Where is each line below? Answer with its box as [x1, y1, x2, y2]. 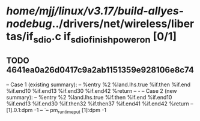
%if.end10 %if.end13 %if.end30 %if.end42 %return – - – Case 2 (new [6, 87, 177, 94]
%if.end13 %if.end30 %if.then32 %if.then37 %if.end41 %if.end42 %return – [6, 100, 193, 107]
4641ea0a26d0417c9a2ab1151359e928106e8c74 [6, 65, 194, 75]
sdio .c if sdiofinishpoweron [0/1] [32, 30, 177, 46]
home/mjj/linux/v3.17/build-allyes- [6, 4, 184, 18]
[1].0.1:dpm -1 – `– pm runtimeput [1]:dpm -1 [6, 106, 107, 115]
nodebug [6, 17, 52, 31]
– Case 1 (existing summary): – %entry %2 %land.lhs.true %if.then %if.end [6, 81, 191, 88]
